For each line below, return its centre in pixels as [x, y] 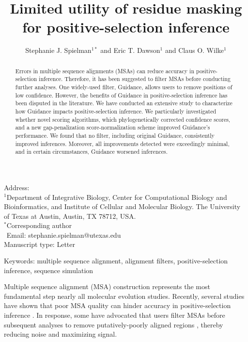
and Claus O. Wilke [194, 50]
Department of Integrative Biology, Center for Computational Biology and [117, 197]
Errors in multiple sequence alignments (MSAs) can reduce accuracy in [105, 71]
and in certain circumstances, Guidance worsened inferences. [92, 152]
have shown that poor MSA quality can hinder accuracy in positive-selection [117, 305]
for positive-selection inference [126, 27]
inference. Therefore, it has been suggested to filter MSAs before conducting [135, 79]
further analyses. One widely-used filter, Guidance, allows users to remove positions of [124, 87]
